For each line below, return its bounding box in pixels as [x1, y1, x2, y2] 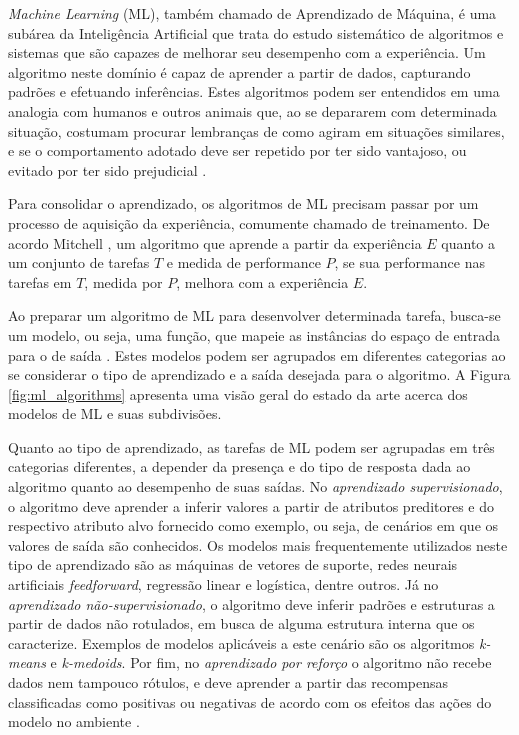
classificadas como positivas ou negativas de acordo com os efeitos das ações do [8, 691, 492, 712]
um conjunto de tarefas [8, 252, 150, 273]
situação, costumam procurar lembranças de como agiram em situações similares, [8, 120, 505, 141]
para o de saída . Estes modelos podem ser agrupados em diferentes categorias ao [8, 344, 506, 365]
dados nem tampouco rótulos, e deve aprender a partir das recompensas [8, 672, 449, 692]
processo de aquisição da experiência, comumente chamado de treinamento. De [8, 212, 490, 233]
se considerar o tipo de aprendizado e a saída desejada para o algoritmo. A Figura [8, 364, 511, 385]
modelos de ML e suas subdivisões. [8, 403, 222, 424]
